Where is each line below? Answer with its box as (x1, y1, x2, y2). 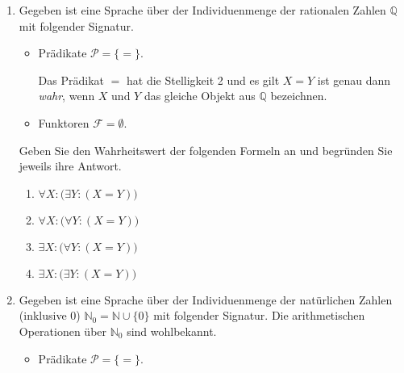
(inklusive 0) (19, 307, 81, 324)
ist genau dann (317, 71, 391, 88)
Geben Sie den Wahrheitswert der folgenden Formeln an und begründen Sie (19, 141, 393, 158)
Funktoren (38, 114, 90, 131)
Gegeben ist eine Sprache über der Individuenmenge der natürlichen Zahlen (19, 291, 393, 308)
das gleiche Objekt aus (144, 87, 256, 104)
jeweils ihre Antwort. (19, 157, 122, 174)
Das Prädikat (38, 71, 105, 88)
